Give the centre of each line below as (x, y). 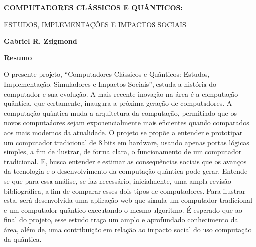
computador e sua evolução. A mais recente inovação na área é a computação (121, 93)
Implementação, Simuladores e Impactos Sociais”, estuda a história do (110, 83)
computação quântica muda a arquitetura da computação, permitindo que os (120, 113)
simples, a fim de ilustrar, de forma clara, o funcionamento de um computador (123, 152)
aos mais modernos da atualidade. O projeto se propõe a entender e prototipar (123, 132)
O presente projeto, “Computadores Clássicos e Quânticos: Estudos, (107, 74)
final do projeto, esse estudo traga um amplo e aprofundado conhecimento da (121, 220)
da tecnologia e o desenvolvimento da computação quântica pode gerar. (112, 171)
